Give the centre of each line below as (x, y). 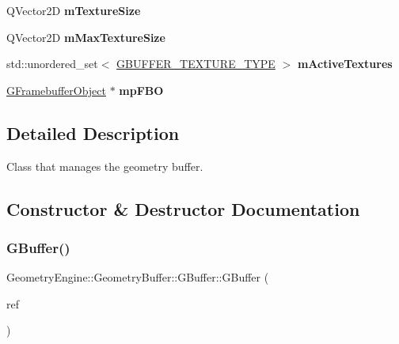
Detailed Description (93, 132)
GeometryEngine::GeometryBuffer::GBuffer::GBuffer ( (138, 277)
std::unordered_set (52, 64)
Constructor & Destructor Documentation (183, 208)
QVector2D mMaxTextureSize (86, 37)
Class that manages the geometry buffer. (105, 166)
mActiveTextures (345, 64)
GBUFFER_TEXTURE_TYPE (196, 64)
